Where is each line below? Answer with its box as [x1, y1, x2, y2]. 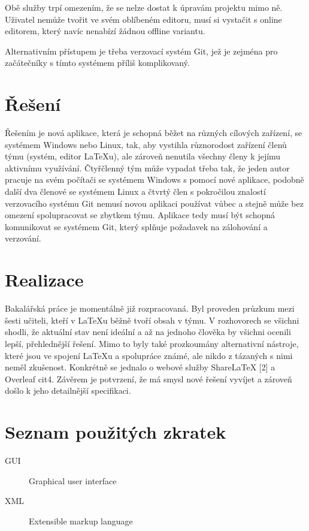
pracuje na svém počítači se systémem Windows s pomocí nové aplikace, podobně [5, 173, 304, 186]
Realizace [5, 267, 84, 292]
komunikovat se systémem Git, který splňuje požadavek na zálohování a [5, 220, 268, 233]
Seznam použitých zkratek [5, 420, 226, 444]
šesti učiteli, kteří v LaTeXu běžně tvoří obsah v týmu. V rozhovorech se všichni [5, 313, 299, 326]
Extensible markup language [29, 514, 133, 527]
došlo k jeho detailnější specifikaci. [5, 384, 131, 397]
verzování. [5, 232, 41, 245]
